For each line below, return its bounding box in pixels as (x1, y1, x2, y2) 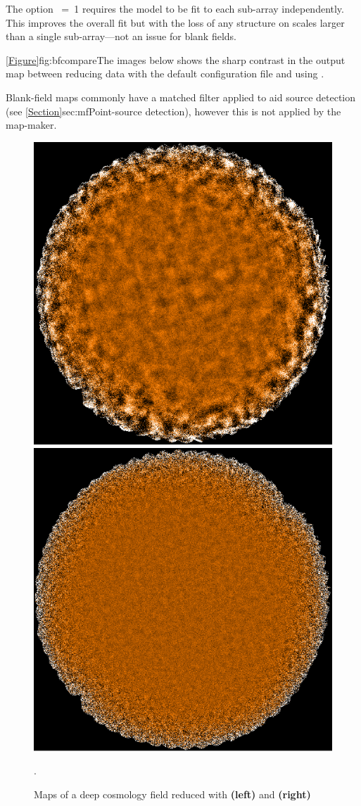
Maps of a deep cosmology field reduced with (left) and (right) (34, 786, 311, 801)
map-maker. (6, 117, 57, 132)
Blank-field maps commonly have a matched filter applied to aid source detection (6, 89, 356, 104)
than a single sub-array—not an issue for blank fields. (6, 29, 236, 44)
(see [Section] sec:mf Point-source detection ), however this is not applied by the (6, 103, 341, 118)
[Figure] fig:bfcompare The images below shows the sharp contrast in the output (6, 52, 346, 67)
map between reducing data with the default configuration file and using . (6, 66, 324, 81)
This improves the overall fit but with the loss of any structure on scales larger (6, 15, 345, 30)
